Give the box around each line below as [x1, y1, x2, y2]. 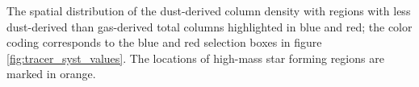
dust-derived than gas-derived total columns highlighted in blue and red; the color [6, 18, 413, 35]
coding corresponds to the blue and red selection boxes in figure [6, 34, 322, 51]
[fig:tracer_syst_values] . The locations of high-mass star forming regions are [6, 49, 384, 66]
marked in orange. [6, 65, 96, 82]
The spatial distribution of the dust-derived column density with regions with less [6, 2, 411, 19]
